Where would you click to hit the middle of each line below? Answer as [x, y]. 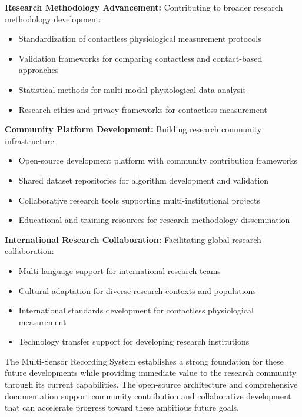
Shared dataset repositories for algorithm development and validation [144, 180]
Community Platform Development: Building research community [133, 129]
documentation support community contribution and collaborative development [148, 396]
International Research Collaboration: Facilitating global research [133, 239]
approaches [39, 70]
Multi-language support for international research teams [120, 270]
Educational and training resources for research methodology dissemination [154, 220]
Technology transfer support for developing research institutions [134, 341]
